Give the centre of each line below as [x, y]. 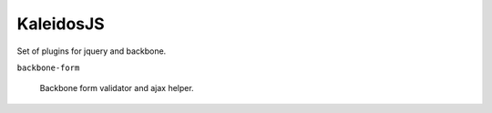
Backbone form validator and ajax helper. [117, 88]
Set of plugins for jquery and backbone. [92, 51]
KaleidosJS [61, 24]
